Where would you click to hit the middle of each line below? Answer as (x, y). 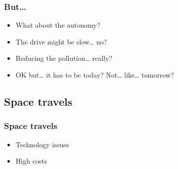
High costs (31, 161)
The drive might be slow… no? (61, 41)
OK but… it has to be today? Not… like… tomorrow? (95, 75)
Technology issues (42, 144)
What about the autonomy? (58, 25)
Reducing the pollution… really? (64, 58)
